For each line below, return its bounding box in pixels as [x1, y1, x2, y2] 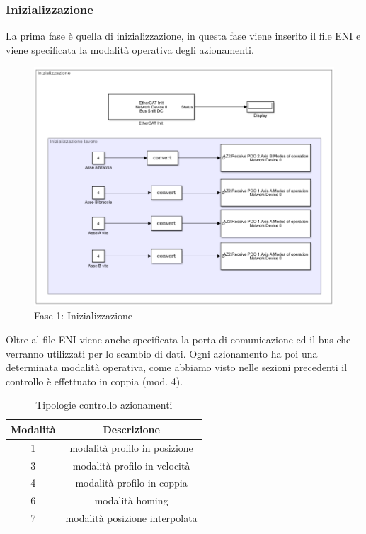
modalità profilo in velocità [72, 458, 190, 472]
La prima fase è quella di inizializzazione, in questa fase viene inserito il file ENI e [6, 28, 361, 43]
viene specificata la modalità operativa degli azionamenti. [6, 42, 254, 57]
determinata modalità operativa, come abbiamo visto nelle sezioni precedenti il [6, 360, 348, 375]
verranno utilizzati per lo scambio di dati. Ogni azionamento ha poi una [6, 346, 318, 360]
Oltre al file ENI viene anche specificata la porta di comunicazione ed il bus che [6, 331, 351, 346]
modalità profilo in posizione [69, 440, 193, 455]
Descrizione [103, 421, 160, 436]
